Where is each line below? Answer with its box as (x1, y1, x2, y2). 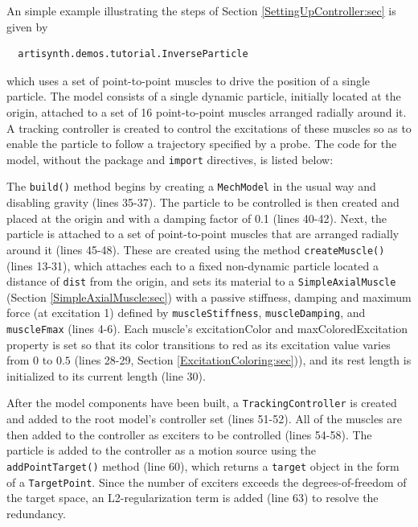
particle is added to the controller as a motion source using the (6, 442, 317, 459)
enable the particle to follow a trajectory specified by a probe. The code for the (6, 135, 397, 152)
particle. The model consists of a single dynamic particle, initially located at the (6, 88, 401, 105)
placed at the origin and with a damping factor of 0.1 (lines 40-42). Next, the (6, 209, 387, 226)
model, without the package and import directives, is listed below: (6, 150, 334, 167)
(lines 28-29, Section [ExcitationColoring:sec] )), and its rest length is (74, 352, 412, 368)
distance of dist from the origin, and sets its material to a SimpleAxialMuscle (6, 273, 396, 290)
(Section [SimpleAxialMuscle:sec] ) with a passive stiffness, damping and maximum (6, 288, 412, 305)
